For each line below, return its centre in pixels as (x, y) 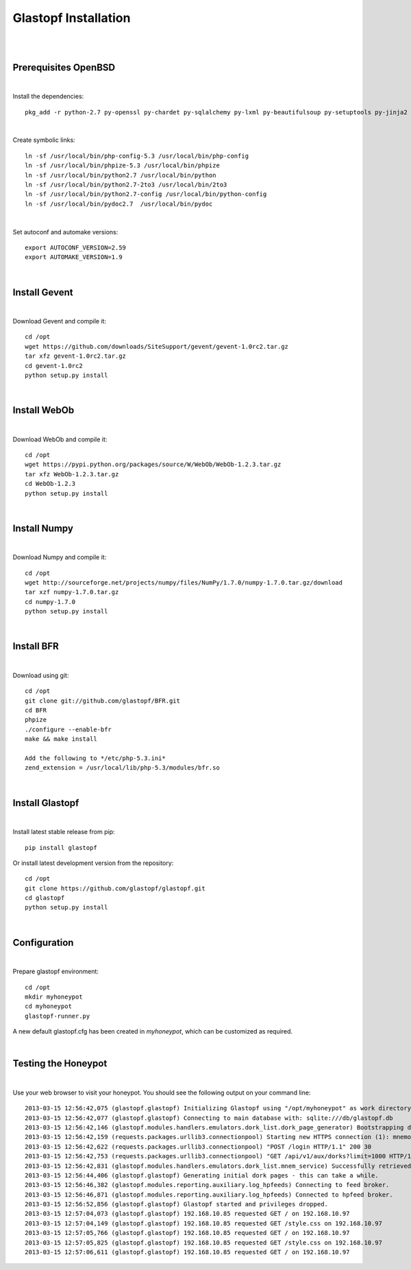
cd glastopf (45, 898)
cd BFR (36, 710)
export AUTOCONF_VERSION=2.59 (76, 247)
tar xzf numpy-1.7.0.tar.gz (72, 592)
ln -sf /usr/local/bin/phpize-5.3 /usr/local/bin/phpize (123, 166)
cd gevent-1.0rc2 (54, 366)
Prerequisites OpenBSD (64, 68)
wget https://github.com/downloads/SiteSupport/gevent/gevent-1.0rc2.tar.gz (157, 346)
